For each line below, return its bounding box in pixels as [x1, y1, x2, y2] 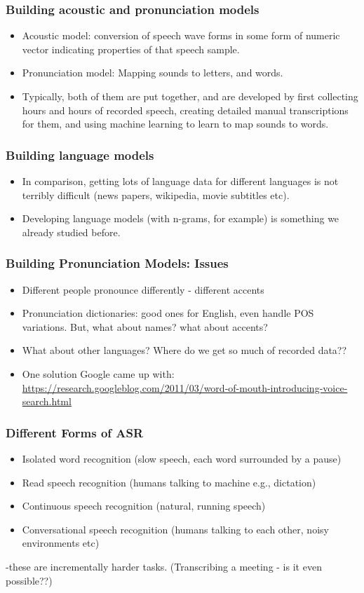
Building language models [6, 146, 154, 163]
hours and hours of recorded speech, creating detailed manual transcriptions [22, 102, 349, 117]
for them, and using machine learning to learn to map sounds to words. [22, 116, 329, 131]
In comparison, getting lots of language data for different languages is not [22, 174, 339, 188]
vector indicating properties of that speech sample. [22, 41, 240, 56]
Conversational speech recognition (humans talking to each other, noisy [22, 522, 329, 536]
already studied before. [22, 224, 121, 239]
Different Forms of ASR [6, 423, 144, 441]
